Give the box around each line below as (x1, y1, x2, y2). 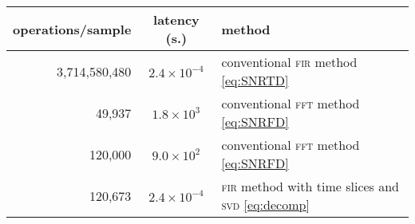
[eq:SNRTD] (221, 71, 289, 89)
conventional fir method (221, 53, 358, 71)
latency (153, 10, 200, 29)
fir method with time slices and (221, 177, 400, 195)
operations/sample (13, 19, 132, 38)
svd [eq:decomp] (221, 195, 310, 214)
